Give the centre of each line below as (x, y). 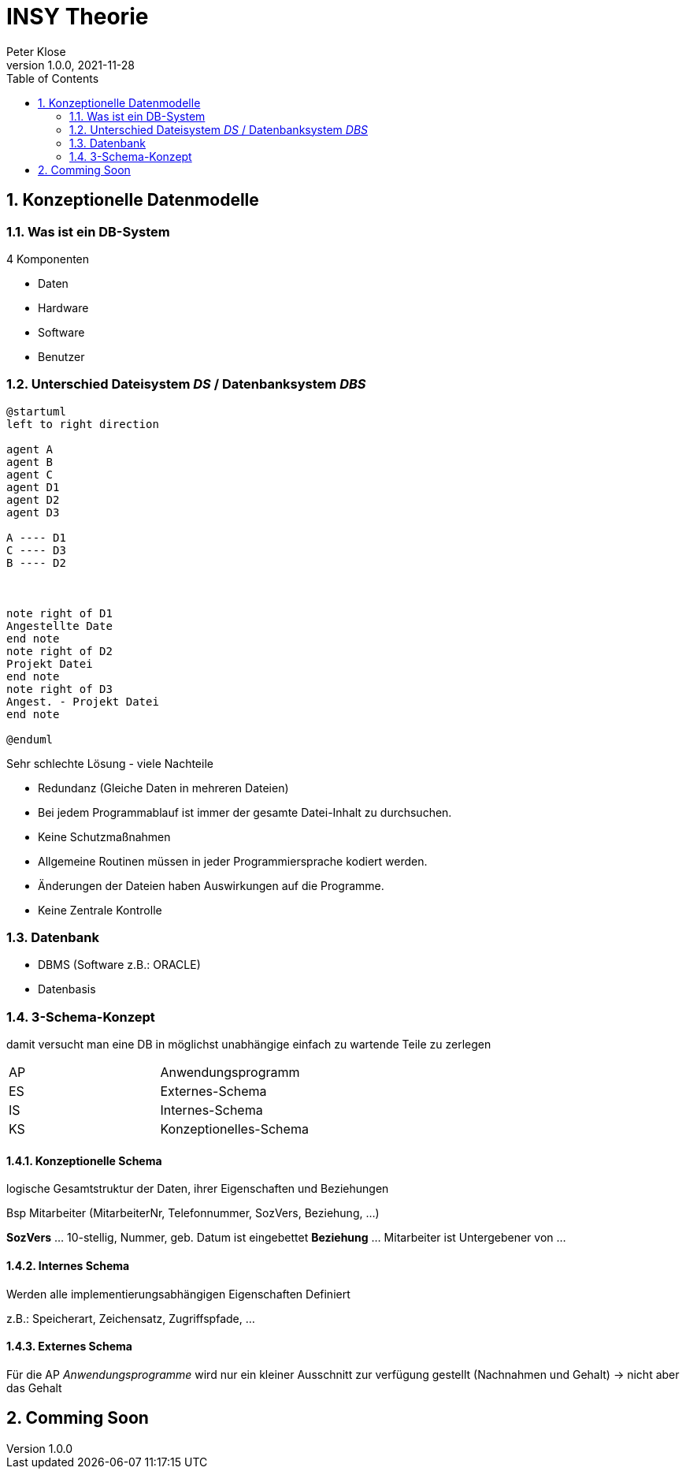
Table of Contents (53, 78)
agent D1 (33, 487)
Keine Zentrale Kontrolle (100, 910)
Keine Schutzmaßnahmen (104, 836)
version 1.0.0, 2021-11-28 (70, 65)
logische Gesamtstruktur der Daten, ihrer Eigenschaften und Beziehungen (198, 1189)
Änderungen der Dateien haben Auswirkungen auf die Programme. (211, 885)
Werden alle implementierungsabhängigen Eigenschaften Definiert (178, 1294)
